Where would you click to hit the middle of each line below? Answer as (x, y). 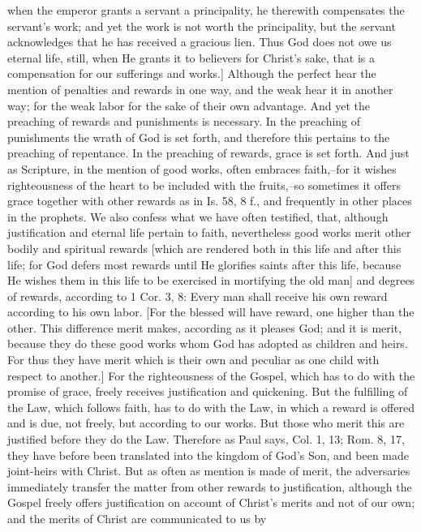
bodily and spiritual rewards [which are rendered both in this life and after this (204, 248)
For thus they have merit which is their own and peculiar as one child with (193, 360)
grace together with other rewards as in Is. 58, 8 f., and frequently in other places (210, 201)
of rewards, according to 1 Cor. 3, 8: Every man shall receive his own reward (198, 296)
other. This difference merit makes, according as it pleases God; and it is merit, (205, 327)
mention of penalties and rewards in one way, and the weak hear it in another (200, 89)
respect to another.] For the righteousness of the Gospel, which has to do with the (211, 375)
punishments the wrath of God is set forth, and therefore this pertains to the (199, 137)
